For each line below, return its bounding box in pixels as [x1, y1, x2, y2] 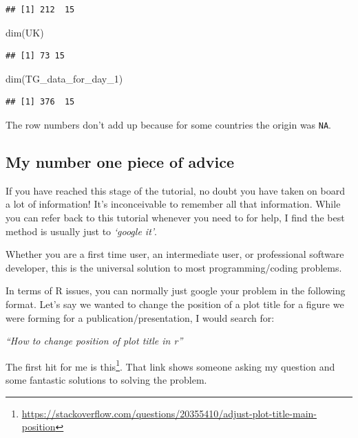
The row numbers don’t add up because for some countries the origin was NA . [6, 117, 332, 131]
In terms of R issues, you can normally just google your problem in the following [6, 283, 346, 298]
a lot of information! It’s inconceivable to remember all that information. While [6, 197, 341, 211]
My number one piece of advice [6, 151, 235, 173]
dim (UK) [6, 25, 44, 39]
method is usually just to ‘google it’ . [6, 223, 157, 238]
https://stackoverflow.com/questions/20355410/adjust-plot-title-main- [21, 406, 317, 420]
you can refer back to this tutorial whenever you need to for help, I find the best [6, 210, 345, 225]
